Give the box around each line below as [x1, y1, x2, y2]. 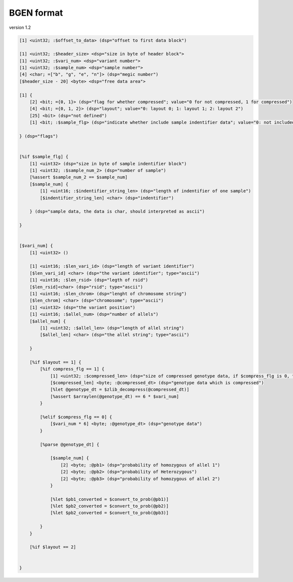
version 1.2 [9, 24, 31, 30]
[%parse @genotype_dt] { [40, 442, 100, 447]
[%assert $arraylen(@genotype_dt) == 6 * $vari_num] [50, 394, 179, 399]
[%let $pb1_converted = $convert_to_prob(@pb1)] [50, 496, 169, 502]
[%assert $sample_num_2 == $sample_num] [29, 174, 128, 180]
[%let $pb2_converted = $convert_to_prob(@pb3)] [50, 510, 169, 516]
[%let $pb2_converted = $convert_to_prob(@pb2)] [50, 503, 169, 509]
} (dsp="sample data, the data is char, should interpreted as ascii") [29, 209, 205, 214]
